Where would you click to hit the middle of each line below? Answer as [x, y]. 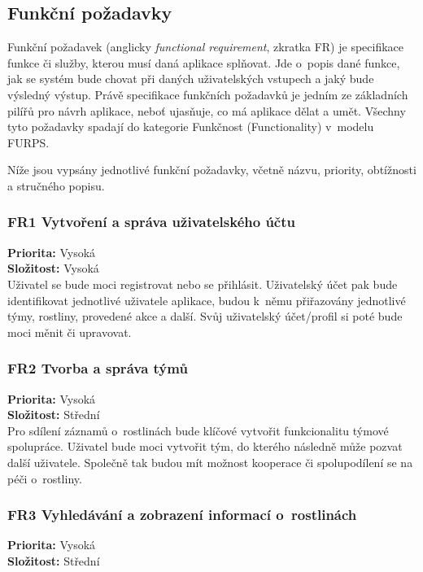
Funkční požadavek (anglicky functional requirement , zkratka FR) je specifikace [206, 47]
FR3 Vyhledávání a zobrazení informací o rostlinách [182, 515]
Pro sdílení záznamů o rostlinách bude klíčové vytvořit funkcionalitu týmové [198, 430]
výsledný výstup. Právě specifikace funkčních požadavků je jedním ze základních [208, 94]
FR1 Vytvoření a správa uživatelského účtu [151, 222]
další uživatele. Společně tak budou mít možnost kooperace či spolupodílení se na [210, 462]
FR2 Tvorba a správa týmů [98, 368]
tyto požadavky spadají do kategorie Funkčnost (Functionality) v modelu [191, 127]
